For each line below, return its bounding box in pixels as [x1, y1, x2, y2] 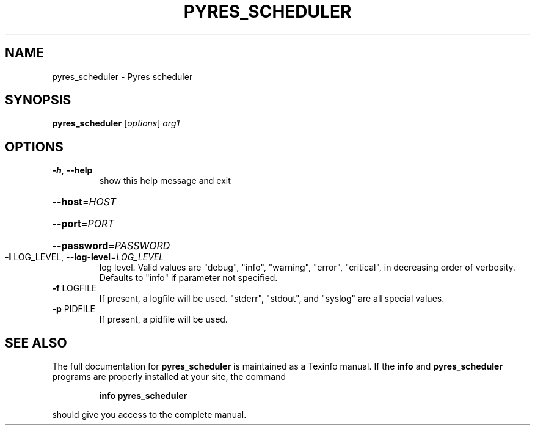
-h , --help [52, 165, 93, 176]
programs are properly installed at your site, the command [52, 371, 286, 382]
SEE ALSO [5, 335, 67, 351]
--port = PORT [52, 217, 114, 230]
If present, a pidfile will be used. [99, 314, 228, 325]
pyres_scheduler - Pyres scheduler [52, 71, 193, 82]
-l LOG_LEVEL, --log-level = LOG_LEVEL [5, 252, 164, 263]
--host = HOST [52, 195, 117, 208]
